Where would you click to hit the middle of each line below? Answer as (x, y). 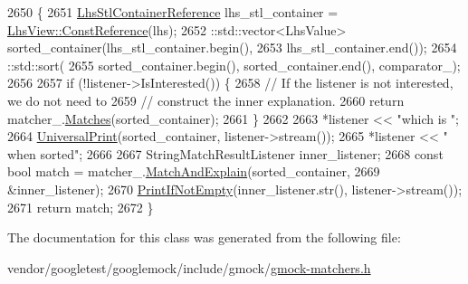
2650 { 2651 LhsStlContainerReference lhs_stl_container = (173, 12)
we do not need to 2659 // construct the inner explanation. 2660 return (206, 100)
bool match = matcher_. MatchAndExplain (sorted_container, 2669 (194, 171)
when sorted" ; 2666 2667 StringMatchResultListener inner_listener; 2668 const (225, 153)
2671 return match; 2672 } (81, 207)
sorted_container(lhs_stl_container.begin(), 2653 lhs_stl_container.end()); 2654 (232, 47)
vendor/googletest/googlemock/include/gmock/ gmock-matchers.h (189, 267)
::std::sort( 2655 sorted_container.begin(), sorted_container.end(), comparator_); (234, 65)
